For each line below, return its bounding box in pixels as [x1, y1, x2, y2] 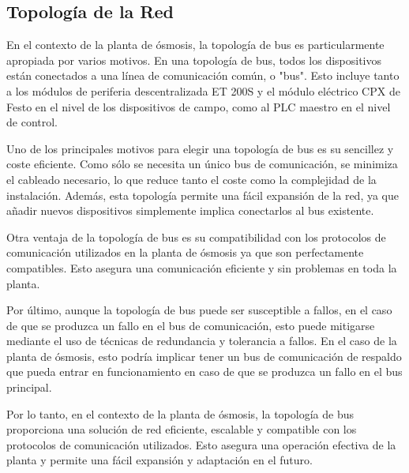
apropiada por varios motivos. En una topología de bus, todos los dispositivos [6, 51, 382, 68]
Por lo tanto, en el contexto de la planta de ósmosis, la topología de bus [6, 405, 354, 422]
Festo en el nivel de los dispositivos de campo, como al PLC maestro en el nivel [6, 98, 391, 114]
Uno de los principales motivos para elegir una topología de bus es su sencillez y [6, 140, 394, 156]
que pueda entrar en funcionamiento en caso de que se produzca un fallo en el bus [6, 363, 403, 380]
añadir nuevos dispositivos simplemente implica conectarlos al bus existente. [6, 202, 374, 219]
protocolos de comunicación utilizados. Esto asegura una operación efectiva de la [6, 436, 396, 452]
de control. [6, 114, 58, 130]
